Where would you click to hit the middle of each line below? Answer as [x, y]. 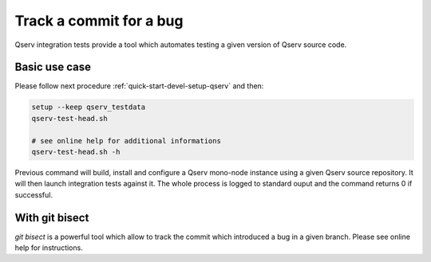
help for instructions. [49, 248]
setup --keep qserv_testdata [89, 107]
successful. [34, 194]
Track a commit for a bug [99, 21]
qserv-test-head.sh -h [76, 152]
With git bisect [52, 218]
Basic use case [53, 67]
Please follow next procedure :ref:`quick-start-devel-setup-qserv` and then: [139, 86]
